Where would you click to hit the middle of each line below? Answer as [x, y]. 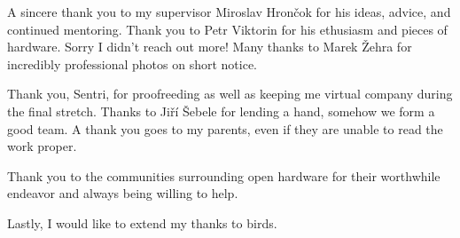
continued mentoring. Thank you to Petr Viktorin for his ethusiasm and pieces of [227, 29]
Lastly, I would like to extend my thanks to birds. [142, 222]
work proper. [42, 146]
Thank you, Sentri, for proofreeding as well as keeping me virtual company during [230, 94]
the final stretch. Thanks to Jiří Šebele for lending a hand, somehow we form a [221, 111]
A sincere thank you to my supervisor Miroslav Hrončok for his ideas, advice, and [229, 12]
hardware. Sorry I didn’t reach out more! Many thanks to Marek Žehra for [210, 47]
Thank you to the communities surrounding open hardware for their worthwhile [224, 175]
